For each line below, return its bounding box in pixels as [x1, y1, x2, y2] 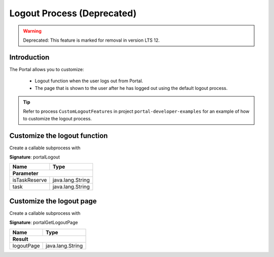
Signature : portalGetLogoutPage [9, 219, 78, 226]
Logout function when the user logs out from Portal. [35, 78, 143, 84]
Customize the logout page [9, 197, 97, 205]
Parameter [12, 170, 39, 177]
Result [12, 235, 28, 242]
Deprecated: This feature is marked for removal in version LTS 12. [23, 37, 160, 43]
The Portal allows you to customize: [9, 66, 84, 72]
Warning [23, 28, 42, 34]
